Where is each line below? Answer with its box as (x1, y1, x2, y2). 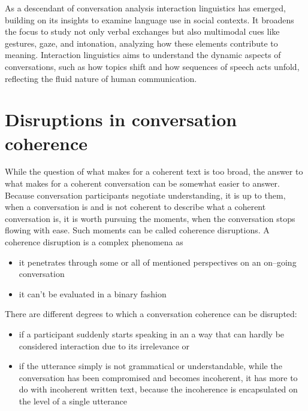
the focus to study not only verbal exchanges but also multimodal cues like (5, 25, 280, 38)
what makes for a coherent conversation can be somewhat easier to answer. (5, 177, 280, 190)
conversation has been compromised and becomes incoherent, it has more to (19, 371, 298, 383)
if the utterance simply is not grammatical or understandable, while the (19, 360, 282, 372)
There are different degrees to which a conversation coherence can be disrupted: (5, 308, 297, 320)
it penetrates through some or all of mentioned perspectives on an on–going (19, 255, 297, 268)
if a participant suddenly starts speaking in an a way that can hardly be (19, 328, 285, 340)
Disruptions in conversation (5, 107, 237, 132)
